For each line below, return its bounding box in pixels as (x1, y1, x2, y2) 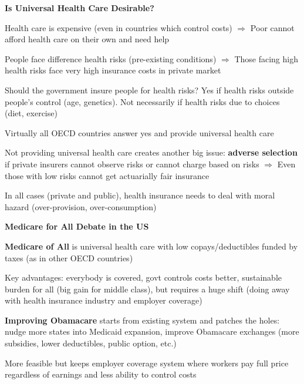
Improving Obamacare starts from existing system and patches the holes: (5, 314, 280, 326)
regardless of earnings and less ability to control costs (5, 368, 197, 380)
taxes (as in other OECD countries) (5, 251, 133, 264)
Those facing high (234, 52, 298, 65)
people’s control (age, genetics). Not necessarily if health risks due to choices (5, 95, 280, 107)
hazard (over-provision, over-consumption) (5, 200, 157, 213)
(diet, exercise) (5, 107, 58, 119)
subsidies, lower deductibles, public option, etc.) (5, 337, 177, 349)
